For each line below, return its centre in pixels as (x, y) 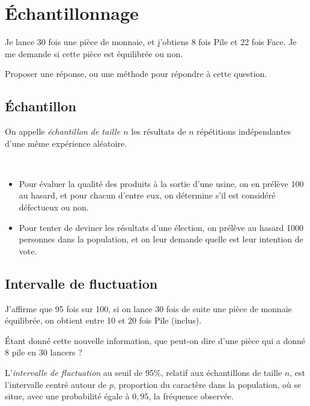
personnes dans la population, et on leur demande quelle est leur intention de (161, 239)
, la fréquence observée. (191, 396)
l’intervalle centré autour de (56, 384)
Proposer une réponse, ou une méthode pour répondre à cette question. (136, 74)
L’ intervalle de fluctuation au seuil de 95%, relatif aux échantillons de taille (144, 373)
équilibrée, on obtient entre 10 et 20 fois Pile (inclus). (103, 320)
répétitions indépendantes (244, 131)
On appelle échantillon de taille (63, 131)
